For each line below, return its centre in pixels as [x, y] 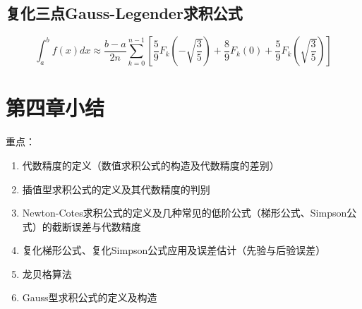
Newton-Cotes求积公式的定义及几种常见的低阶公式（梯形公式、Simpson [185, 213]
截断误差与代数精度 [96, 226]
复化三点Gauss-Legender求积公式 [124, 13]
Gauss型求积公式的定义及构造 [90, 297]
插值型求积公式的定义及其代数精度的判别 [116, 189]
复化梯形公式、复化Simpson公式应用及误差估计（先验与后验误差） [174, 250]
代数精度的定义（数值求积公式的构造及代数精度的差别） [151, 165]
